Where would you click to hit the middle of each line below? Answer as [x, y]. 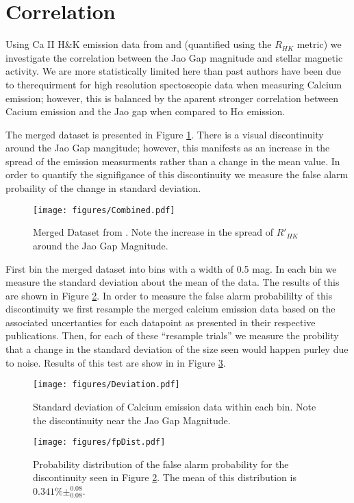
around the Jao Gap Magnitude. [101, 245]
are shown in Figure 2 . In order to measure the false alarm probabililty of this [169, 295]
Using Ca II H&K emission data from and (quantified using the [139, 44]
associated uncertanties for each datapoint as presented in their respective [161, 322]
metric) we [319, 44]
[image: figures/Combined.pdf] [104, 210]
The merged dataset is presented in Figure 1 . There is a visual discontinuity [165, 134]
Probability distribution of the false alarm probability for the [161, 464]
